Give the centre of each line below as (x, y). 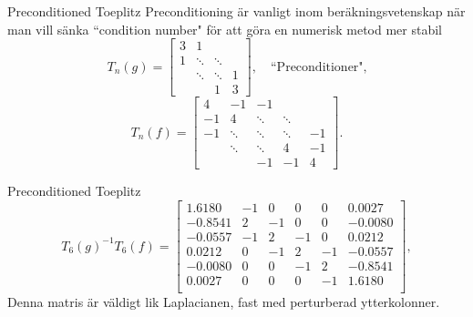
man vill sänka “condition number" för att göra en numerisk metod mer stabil (225, 29)
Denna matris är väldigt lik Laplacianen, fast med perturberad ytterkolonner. (224, 302)
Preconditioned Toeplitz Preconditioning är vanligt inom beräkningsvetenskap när (236, 11)
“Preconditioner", (319, 67)
